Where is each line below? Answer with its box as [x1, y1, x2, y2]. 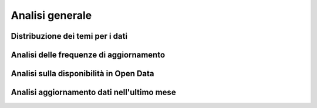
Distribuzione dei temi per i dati [11, 31, 128, 41]
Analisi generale [11, 9, 92, 22]
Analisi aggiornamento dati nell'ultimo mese [11, 87, 176, 97]
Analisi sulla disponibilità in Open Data [11, 69, 155, 79]
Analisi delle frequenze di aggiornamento [11, 50, 166, 60]
